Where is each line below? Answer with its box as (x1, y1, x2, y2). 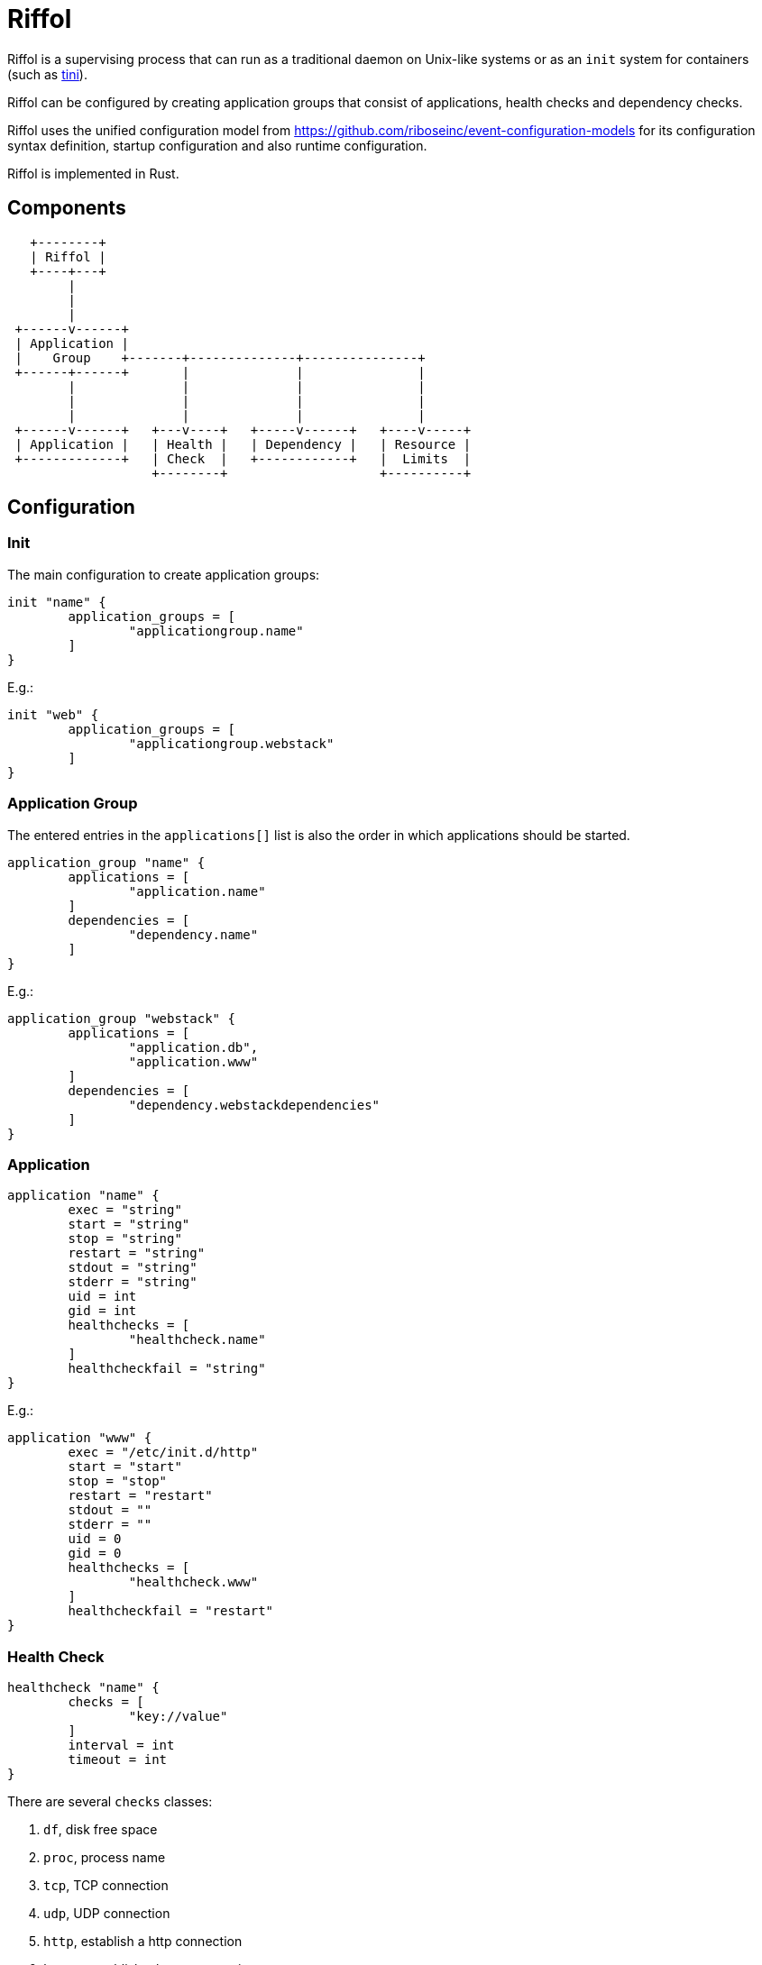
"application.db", (128, 1039, 259, 1055)
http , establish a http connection (43, 1933, 243, 1950)
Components (7, 196, 126, 220)
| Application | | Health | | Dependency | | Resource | (14, 436, 472, 452)
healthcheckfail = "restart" (68, 1604, 274, 1619)
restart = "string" (68, 1246, 206, 1261)
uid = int (68, 1289, 137, 1304)
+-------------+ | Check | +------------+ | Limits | (14, 451, 472, 466)
